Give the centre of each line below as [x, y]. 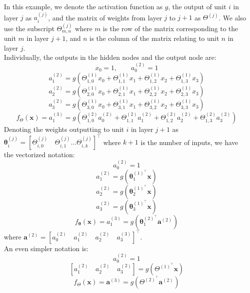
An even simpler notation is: [46, 248]
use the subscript [29, 28]
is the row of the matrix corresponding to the [171, 28]
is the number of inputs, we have [189, 142]
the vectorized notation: [39, 155]
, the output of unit [197, 6]
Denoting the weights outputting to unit [64, 129]
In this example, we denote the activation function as [83, 6]
